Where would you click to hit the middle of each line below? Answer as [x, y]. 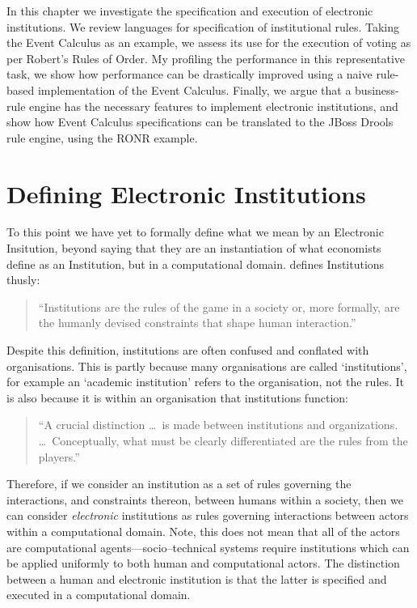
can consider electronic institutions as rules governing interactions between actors [208, 515]
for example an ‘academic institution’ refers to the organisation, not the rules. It [206, 382]
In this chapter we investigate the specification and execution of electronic [190, 11]
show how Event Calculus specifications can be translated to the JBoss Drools [200, 122]
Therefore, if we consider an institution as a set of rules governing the [179, 484]
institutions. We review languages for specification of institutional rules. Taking [203, 26]
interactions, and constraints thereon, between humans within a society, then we [205, 499]
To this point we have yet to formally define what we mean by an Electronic [195, 232]
